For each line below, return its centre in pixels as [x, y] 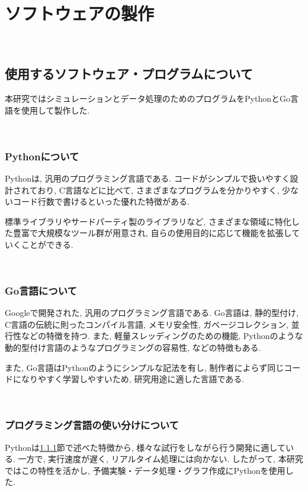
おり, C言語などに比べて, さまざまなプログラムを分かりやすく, [158, 190]
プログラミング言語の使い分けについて [92, 425]
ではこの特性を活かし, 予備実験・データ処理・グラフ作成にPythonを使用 [145, 470]
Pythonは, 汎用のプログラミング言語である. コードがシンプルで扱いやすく [147, 178]
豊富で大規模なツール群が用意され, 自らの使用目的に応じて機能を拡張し [152, 233]
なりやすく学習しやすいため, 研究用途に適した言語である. [133, 379]
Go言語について [41, 290]
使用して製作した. [55, 110]
